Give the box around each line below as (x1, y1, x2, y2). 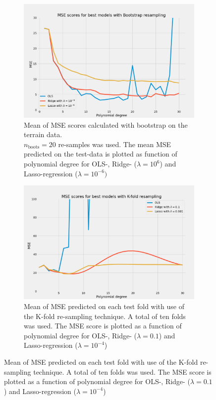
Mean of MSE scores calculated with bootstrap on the (24, 119, 188, 130)
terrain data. (24, 129, 62, 140)
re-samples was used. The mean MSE (58, 139, 171, 149)
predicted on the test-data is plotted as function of (24, 149, 177, 159)
